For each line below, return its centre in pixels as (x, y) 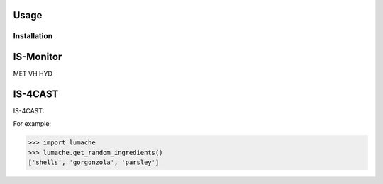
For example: (32, 124)
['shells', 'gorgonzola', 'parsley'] (94, 162)
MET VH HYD (33, 74)
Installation (33, 36)
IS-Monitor (38, 57)
